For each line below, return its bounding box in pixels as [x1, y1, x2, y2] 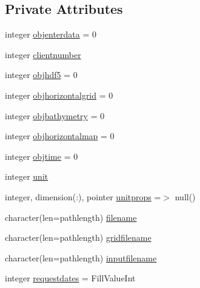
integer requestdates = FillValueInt [5, 272, 136, 284]
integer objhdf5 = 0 [5, 68, 78, 81]
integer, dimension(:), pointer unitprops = [5, 190, 161, 203]
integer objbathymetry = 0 [5, 109, 105, 122]
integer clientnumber [5, 48, 81, 61]
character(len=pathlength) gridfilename [5, 231, 152, 244]
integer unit [5, 170, 48, 183]
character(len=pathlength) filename [5, 211, 137, 223]
